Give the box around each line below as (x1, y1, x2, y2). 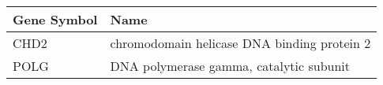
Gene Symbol (13, 10, 98, 28)
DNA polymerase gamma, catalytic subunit (110, 57, 351, 75)
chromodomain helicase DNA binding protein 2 (110, 34, 371, 52)
